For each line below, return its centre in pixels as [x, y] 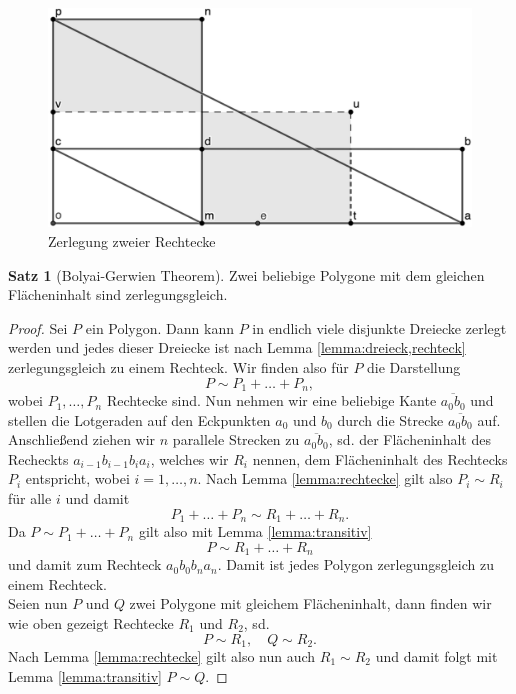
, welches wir [189, 458]
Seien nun [38, 603]
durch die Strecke [390, 419]
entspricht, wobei [77, 478]
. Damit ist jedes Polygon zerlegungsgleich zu [355, 564]
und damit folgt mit [436, 655]
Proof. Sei [38, 327]
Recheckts [38, 458]
